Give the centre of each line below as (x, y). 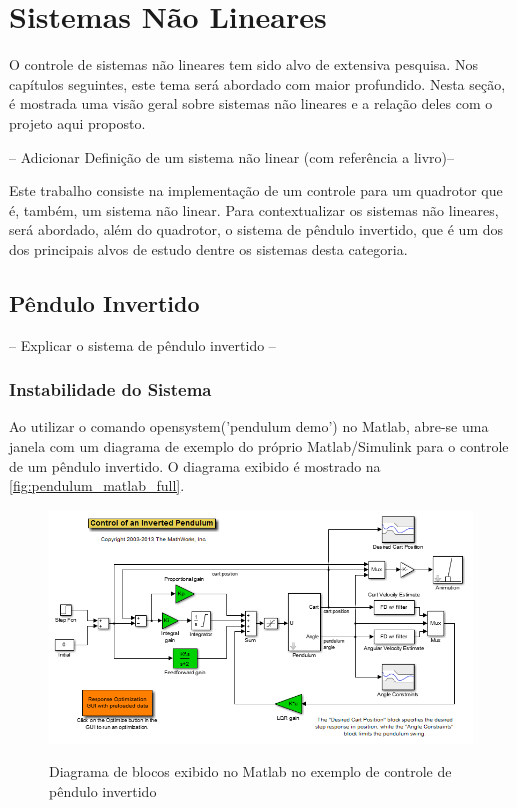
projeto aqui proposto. (77, 122)
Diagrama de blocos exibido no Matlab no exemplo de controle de (250, 771)
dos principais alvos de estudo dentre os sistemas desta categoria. (208, 248)
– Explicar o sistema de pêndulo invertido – (142, 344)
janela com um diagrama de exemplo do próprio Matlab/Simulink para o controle (259, 446)
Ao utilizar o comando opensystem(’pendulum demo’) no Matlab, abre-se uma (249, 426)
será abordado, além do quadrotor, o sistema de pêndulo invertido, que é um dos (256, 229)
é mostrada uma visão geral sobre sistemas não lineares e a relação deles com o (251, 103)
